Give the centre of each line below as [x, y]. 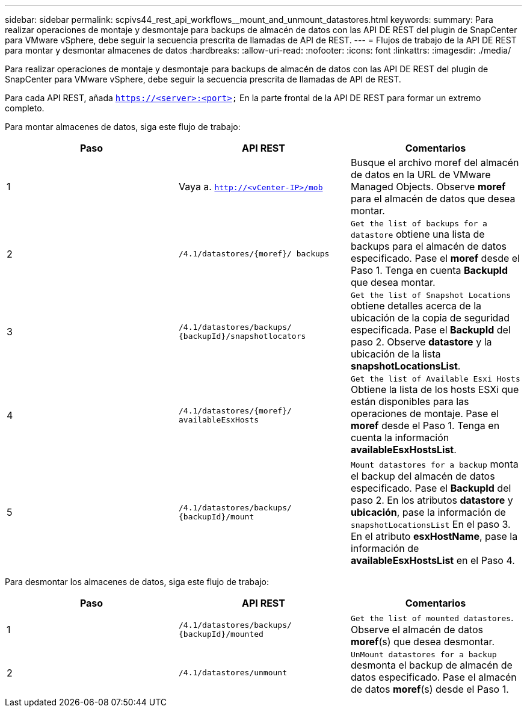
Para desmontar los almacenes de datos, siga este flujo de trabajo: [137, 582]
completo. [25, 108]
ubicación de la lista [396, 354]
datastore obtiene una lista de [418, 234]
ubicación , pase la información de [428, 512]
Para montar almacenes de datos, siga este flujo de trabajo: [123, 127]
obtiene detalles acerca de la [416, 306]
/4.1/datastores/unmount [233, 673]
